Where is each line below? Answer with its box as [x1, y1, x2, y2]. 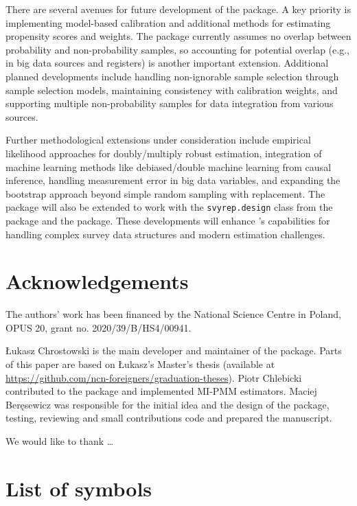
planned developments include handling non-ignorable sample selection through [5, 69, 339, 83]
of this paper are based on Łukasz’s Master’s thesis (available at [5, 357, 275, 371]
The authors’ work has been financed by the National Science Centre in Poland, [5, 307, 341, 321]
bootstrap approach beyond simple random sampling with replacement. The [5, 186, 325, 200]
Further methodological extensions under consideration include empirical [5, 133, 311, 147]
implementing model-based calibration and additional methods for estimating [5, 15, 331, 30]
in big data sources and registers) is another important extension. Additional [5, 56, 329, 70]
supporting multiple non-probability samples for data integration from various [5, 96, 334, 111]
